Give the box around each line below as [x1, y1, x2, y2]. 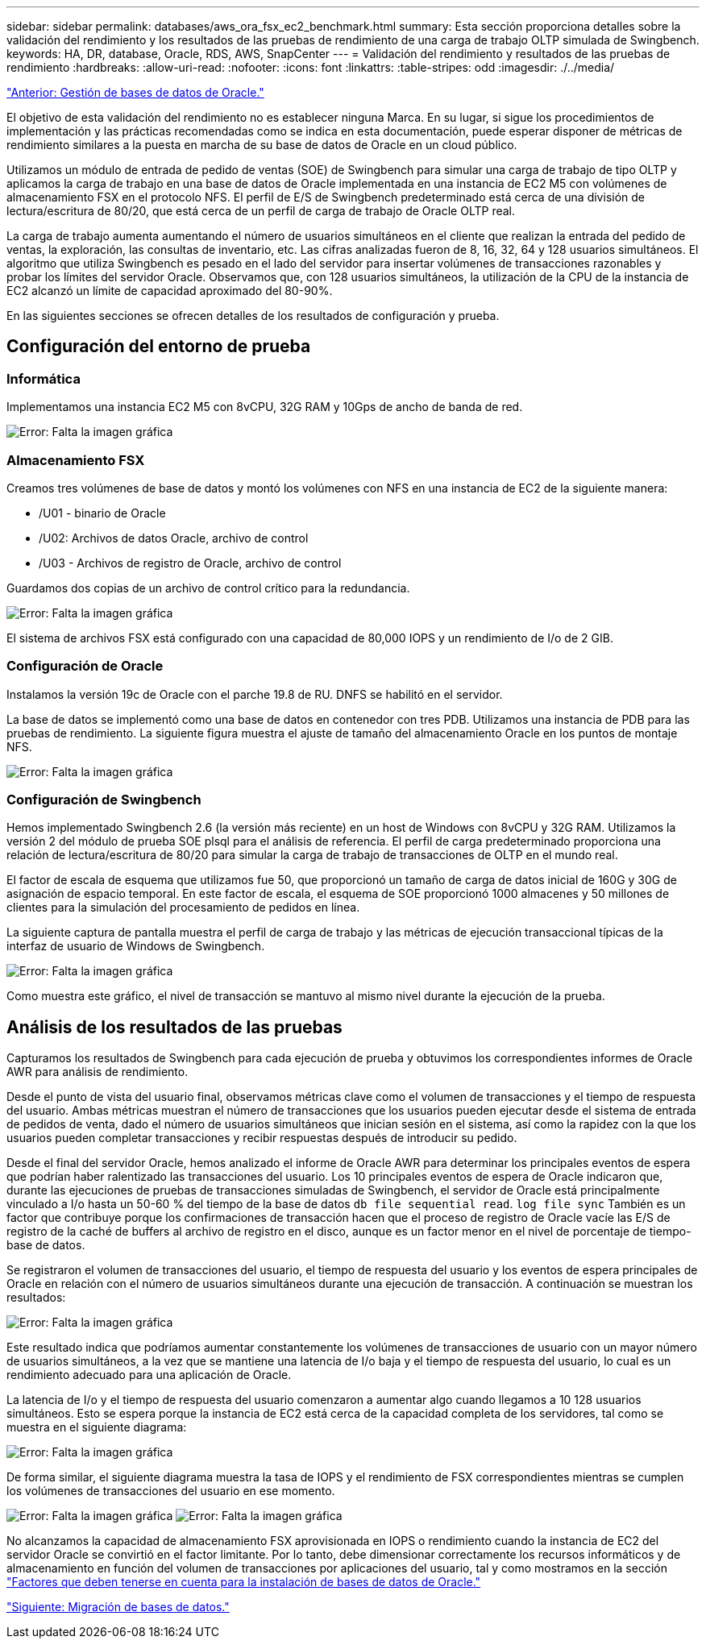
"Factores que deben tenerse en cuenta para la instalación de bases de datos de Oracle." [6, 1575, 481, 1589]
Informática [6, 370, 81, 387]
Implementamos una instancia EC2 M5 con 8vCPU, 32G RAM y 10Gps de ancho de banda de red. [6, 400, 523, 414]
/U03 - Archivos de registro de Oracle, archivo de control [39, 555, 342, 570]
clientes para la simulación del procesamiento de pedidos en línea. [6, 900, 360, 915]
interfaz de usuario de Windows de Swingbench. [6, 939, 265, 953]
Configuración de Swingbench [6, 791, 201, 808]
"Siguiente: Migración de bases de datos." [6, 1600, 230, 1614]
